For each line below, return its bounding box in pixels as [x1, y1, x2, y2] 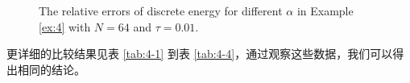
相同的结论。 [17, 60, 85, 77]
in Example [296, 2, 354, 19]
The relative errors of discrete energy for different [39, 2, 283, 19]
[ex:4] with [39, 18, 91, 35]
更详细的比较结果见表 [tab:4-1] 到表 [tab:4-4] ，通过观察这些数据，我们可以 [6, 45, 393, 62]
